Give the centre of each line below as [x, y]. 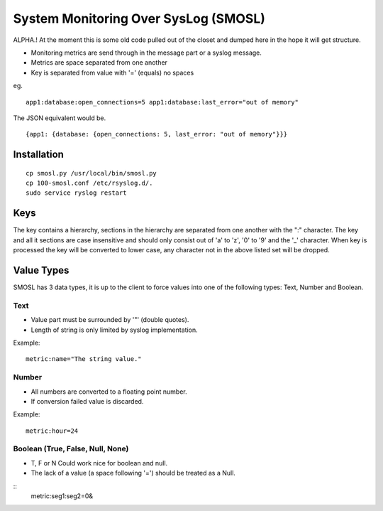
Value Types [41, 270]
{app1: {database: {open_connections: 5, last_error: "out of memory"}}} [157, 134]
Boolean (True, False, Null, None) [71, 449]
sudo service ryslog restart [76, 193]
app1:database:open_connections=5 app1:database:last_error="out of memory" [162, 102]
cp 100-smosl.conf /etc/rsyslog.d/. [89, 183]
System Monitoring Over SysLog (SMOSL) [139, 18]
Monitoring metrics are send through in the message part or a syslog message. [146, 53]
